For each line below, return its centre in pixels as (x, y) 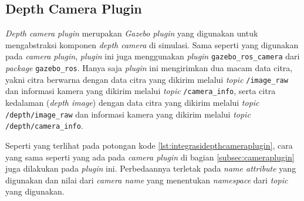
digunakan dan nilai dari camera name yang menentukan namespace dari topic (147, 180)
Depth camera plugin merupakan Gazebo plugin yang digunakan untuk (132, 33)
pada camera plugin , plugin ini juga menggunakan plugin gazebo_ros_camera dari (153, 56)
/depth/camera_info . (44, 125)
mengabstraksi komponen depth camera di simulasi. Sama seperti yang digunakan (152, 44)
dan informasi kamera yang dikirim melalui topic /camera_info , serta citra (141, 91)
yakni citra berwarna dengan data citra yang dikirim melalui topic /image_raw (147, 79)
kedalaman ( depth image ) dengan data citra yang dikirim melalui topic (132, 103)
